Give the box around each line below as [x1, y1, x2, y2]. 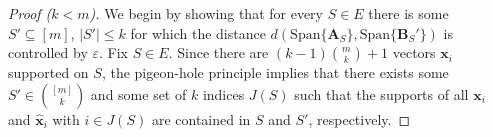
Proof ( [8, 3, 52, 23]
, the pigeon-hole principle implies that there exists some [101, 62, 449, 83]
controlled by [8, 42, 88, 63]
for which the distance [130, 22, 266, 43]
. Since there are [168, 42, 269, 63]
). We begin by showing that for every [89, 3, 323, 23]
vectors [392, 42, 436, 63]
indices [202, 83, 245, 104]
